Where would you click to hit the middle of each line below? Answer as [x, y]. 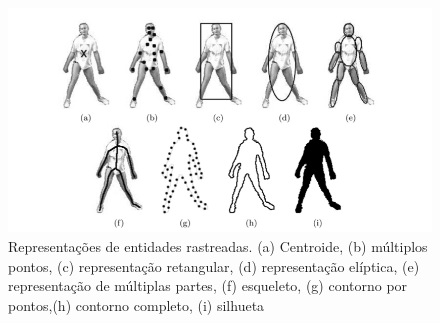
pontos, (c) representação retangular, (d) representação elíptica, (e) [214, 265]
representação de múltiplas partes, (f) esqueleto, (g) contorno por [208, 285]
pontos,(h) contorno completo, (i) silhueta [136, 304]
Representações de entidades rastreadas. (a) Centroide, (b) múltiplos [218, 245]
